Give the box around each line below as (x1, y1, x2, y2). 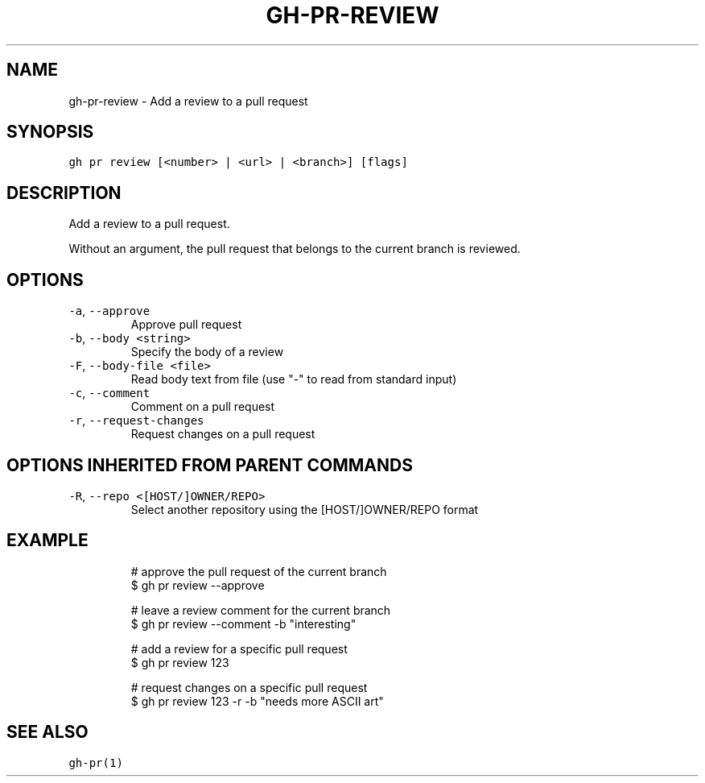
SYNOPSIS (6, 122, 94, 143)
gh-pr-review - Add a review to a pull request (68, 93, 308, 108)
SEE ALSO (6, 722, 89, 743)
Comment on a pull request (130, 400, 275, 414)
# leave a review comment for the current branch (130, 603, 391, 617)
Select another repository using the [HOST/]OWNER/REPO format (130, 502, 479, 516)
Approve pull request (130, 317, 242, 332)
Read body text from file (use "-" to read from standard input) (130, 372, 457, 387)
